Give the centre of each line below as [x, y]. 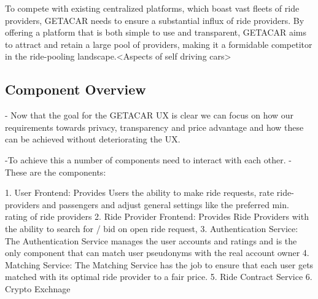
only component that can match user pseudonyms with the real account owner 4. [157, 253]
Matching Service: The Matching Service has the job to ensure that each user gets [159, 264]
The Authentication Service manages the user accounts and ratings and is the [151, 240]
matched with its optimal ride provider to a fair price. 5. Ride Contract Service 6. [159, 277]
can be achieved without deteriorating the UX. [93, 139]
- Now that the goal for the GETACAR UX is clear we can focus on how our [149, 115]
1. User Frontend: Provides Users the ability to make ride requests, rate [140, 192]
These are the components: [56, 172]
